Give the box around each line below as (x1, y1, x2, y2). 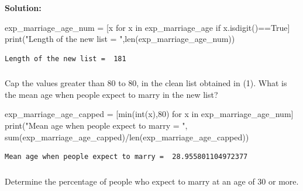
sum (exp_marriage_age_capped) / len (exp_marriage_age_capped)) (5, 130, 249, 143)
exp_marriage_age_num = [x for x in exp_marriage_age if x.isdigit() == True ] (5, 21, 290, 33)
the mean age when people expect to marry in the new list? (5, 88, 218, 100)
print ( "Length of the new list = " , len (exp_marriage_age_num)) (5, 33, 235, 45)
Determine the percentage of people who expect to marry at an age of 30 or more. (5, 175, 299, 187)
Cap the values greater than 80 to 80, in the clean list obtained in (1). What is (5, 77, 287, 89)
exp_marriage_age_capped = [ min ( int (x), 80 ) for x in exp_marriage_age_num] (5, 108, 294, 120)
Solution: (5, 2, 42, 13)
